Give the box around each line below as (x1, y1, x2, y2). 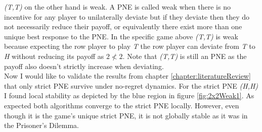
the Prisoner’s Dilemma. (4, 120, 79, 130)
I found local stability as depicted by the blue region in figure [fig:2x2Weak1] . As (4, 90, 254, 101)
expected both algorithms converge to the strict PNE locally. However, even (4, 100, 239, 110)
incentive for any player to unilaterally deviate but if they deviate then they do (4, 11, 250, 22)
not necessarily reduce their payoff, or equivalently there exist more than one (4, 21, 242, 32)
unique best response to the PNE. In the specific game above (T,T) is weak (4, 31, 238, 41)
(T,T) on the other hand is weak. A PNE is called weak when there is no (4, 2, 231, 12)
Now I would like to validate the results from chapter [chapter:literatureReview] (4, 71, 251, 81)
